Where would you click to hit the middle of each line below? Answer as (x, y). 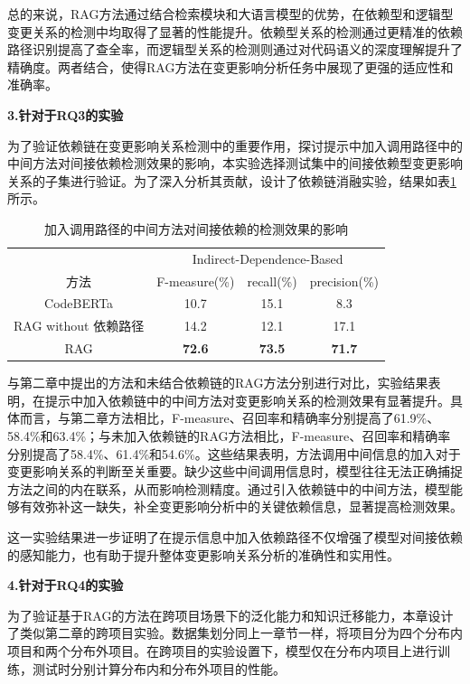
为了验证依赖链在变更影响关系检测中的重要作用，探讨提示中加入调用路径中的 (235, 145)
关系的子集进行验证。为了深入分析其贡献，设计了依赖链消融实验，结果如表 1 (232, 180)
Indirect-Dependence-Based (268, 258)
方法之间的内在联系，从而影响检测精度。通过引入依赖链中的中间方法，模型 (229, 488)
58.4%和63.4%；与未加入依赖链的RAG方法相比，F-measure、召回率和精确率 (229, 436)
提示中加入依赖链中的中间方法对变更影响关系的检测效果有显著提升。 (247, 400)
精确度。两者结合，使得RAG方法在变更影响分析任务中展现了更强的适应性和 (230, 66)
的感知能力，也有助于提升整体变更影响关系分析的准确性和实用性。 (203, 554)
